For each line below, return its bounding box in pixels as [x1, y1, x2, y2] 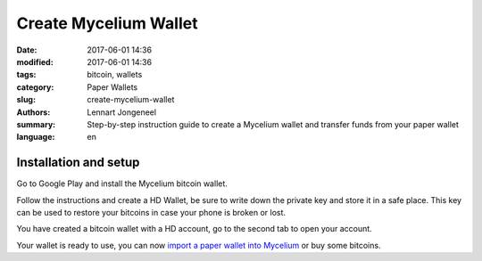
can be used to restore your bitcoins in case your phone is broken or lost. [16, 207, 286, 217]
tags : [16, 69, 37, 80]
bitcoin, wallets [87, 69, 143, 80]
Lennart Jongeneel [87, 107, 156, 118]
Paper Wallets [87, 81, 138, 93]
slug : [16, 94, 36, 105]
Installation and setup [16, 155, 140, 170]
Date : [16, 45, 37, 55]
